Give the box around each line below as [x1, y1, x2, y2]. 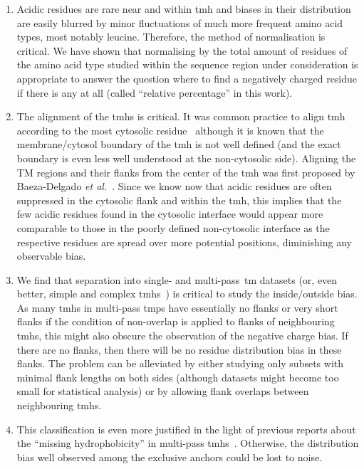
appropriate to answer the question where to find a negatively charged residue [16, 70, 358, 85]
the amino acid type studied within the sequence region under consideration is [16, 57, 358, 72]
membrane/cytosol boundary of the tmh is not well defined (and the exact [16, 137, 341, 152]
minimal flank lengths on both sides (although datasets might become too [16, 369, 339, 384]
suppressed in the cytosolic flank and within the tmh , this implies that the [16, 192, 342, 207]
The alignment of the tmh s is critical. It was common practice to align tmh [16, 109, 345, 124]
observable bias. [16, 248, 86, 263]
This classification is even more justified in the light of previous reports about [16, 421, 356, 436]
